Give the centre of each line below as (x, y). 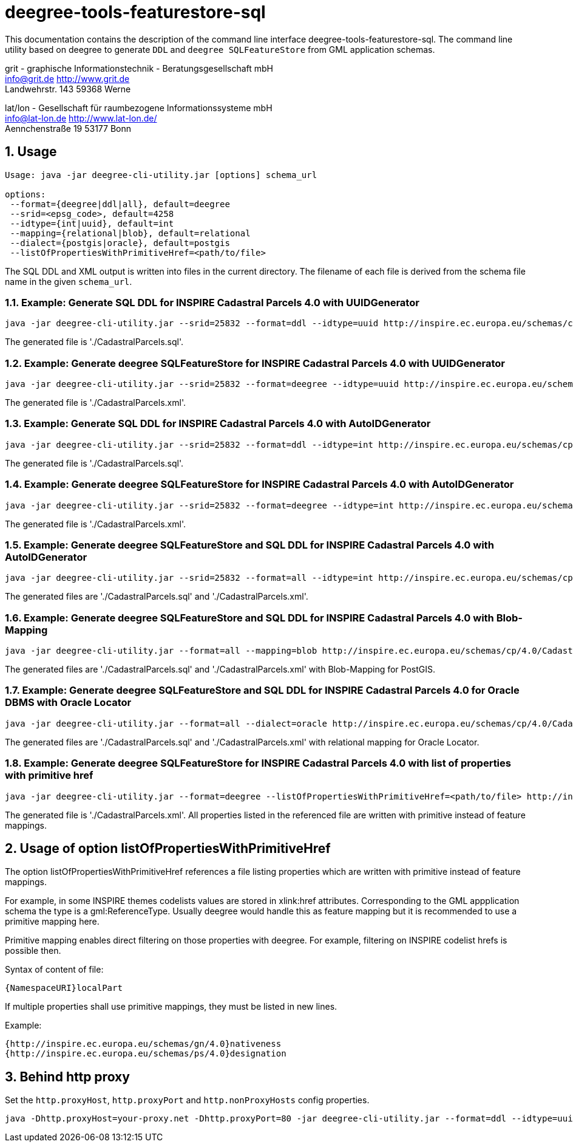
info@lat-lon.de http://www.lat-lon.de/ (81, 118)
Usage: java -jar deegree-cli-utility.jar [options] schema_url (161, 175)
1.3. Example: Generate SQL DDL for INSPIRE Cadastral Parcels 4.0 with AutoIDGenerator (218, 424)
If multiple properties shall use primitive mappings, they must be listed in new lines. (171, 1007)
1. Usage (31, 152)
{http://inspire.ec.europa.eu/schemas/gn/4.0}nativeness (143, 1044)
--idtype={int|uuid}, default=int (92, 223)
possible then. (33, 951)
